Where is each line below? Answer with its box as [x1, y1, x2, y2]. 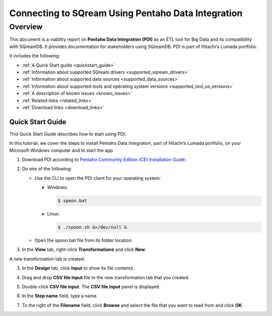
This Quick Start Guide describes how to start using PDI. [9, 131, 126, 137]
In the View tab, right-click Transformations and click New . [22, 246, 147, 252]
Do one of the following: [22, 166, 72, 172]
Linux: [47, 211, 60, 217]
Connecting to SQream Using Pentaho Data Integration [9, 8, 243, 19]
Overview [9, 22, 43, 31]
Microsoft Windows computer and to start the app [9, 147, 113, 153]
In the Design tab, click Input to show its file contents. [22, 265, 134, 271]
